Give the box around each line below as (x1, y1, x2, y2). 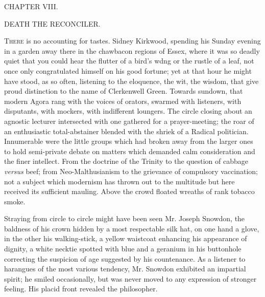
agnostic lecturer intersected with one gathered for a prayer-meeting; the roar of (4, 115, 254, 126)
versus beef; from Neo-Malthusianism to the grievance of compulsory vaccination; (4, 165, 258, 176)
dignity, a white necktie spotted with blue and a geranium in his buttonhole (4, 243, 242, 254)
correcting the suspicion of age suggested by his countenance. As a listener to (4, 253, 246, 264)
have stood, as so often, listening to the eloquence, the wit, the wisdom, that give (4, 75, 259, 86)
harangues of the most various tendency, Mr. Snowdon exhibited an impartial (4, 263, 246, 274)
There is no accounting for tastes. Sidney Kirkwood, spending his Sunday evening (4, 35, 261, 46)
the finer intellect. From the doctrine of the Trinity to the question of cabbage (4, 156, 249, 166)
